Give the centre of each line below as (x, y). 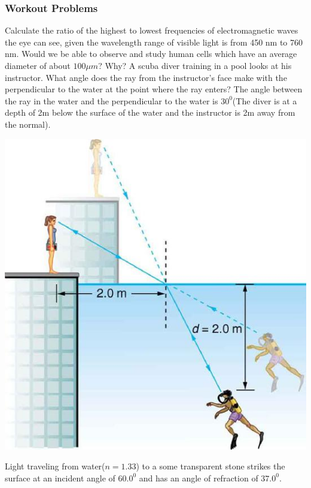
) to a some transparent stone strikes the (211, 466)
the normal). (28, 124)
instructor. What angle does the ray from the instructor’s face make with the (146, 77)
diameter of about (38, 65)
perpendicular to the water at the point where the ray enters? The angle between (154, 89)
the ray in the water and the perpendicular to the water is (112, 100)
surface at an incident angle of (60, 478)
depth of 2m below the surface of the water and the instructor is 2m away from (150, 112)
